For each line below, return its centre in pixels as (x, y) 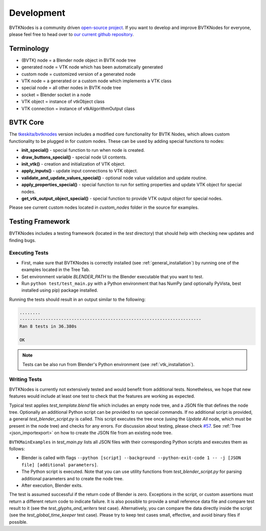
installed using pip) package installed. (60, 290)
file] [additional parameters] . (60, 465)
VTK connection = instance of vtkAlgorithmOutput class (78, 108)
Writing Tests (25, 379)
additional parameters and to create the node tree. (72, 478)
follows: (17, 449)
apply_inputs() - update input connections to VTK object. (80, 171)
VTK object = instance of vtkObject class (63, 101)
